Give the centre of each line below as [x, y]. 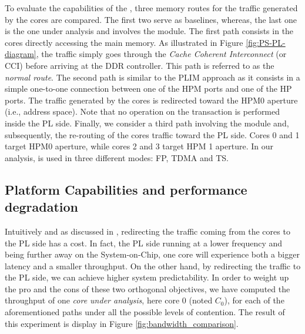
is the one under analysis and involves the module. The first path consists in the [149, 31]
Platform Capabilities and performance [126, 189]
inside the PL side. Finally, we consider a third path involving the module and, [147, 123]
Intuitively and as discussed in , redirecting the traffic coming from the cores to [148, 231]
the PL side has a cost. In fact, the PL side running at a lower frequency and [144, 243]
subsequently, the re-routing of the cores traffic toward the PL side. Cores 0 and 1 [152, 134]
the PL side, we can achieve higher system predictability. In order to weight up [147, 277]
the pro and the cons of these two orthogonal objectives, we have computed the [148, 288]
